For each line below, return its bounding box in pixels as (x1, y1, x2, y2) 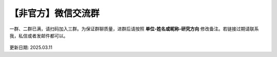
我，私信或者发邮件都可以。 (9, 32, 68, 39)
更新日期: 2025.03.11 (9, 44, 52, 51)
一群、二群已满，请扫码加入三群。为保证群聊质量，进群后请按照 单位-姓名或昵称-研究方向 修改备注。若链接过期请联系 (9, 26, 259, 32)
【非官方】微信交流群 (9, 8, 100, 19)
